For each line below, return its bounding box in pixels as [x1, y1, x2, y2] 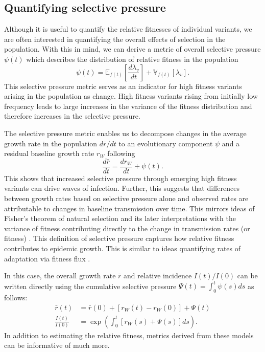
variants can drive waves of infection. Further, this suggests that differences [4, 183, 239, 193]
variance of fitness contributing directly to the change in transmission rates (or [4, 223, 250, 233]
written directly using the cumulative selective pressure [4, 280, 177, 291]
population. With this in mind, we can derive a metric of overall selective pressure [4, 43, 261, 54]
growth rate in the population [4, 138, 98, 148]
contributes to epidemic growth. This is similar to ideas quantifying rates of [4, 243, 241, 253]
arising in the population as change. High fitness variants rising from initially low [4, 91, 258, 101]
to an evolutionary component [118, 138, 213, 148]
